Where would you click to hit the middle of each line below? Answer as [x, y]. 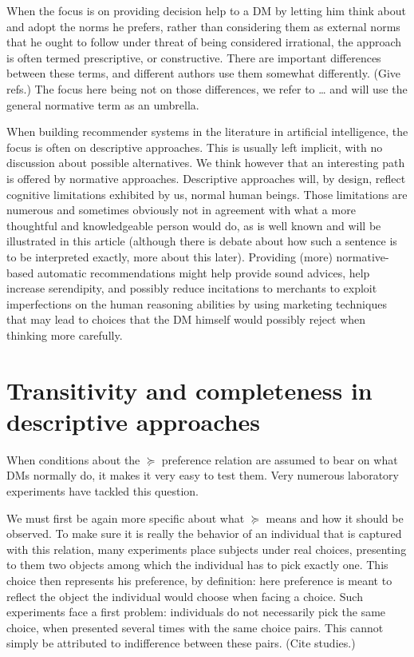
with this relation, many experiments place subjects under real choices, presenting [207, 549]
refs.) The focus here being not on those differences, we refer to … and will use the [207, 88]
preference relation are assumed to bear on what [280, 459]
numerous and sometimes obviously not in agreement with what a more [181, 210]
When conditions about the [73, 459]
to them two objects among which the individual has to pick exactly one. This [197, 565]
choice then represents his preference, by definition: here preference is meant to [199, 580]
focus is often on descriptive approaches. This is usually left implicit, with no [195, 147]
